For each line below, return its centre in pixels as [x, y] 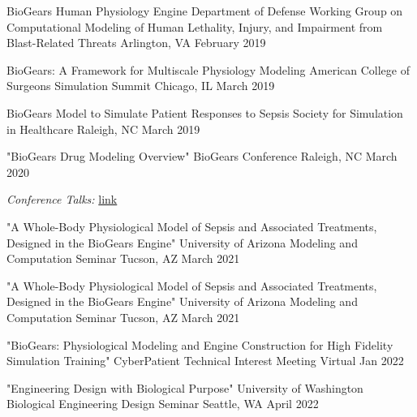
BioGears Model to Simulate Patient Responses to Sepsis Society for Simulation [205, 112]
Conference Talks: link [62, 199]
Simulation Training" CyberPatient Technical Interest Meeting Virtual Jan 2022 [205, 361]
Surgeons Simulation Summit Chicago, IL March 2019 [141, 86]
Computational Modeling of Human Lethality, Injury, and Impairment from [195, 26]
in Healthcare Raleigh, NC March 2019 [103, 129]
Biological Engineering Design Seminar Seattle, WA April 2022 [163, 404]
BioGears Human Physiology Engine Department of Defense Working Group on [205, 11]
